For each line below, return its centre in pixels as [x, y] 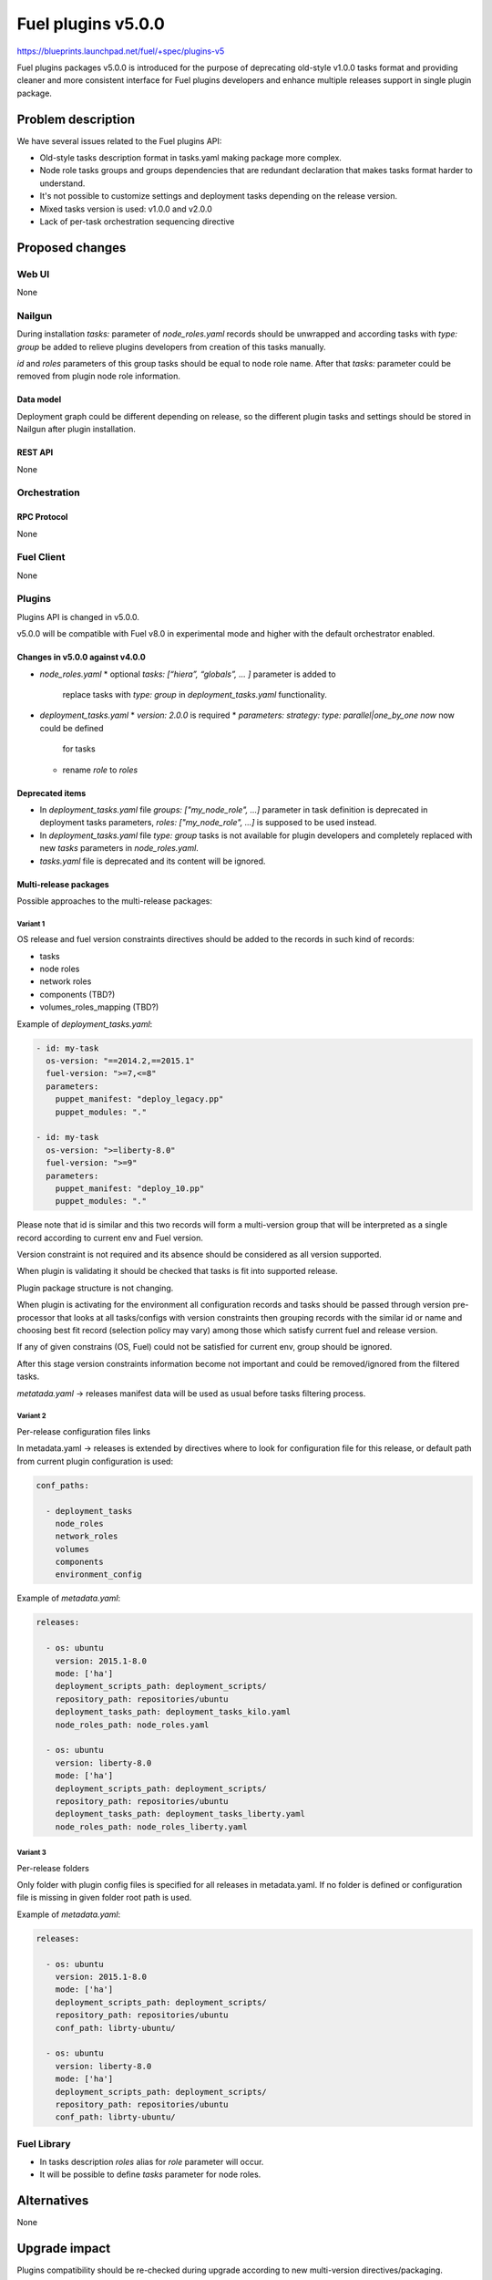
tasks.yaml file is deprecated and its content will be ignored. [153, 861]
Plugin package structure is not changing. [95, 1288]
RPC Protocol [42, 517]
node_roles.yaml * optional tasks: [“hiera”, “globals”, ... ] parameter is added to [188, 674]
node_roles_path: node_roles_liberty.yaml [151, 1827]
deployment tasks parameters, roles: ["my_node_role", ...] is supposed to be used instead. [208, 823]
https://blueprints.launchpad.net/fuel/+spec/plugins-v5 [121, 51]
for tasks [79, 749]
